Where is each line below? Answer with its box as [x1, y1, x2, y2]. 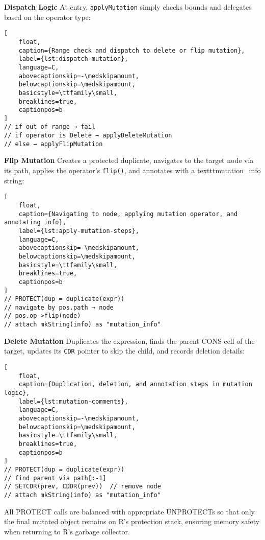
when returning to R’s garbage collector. [4, 526, 130, 536]
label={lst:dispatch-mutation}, [18, 55, 128, 63]
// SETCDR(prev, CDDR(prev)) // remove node [4, 483, 161, 490]
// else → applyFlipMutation [4, 140, 103, 148]
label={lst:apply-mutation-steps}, [18, 227, 139, 234]
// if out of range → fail [4, 123, 95, 131]
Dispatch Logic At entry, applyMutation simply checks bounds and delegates [4, 2, 252, 12]
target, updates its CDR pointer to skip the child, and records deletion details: [4, 345, 245, 356]
